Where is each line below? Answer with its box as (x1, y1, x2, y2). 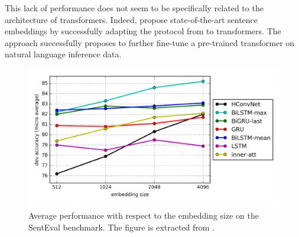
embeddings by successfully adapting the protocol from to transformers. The (5, 25, 281, 37)
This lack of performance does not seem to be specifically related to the (5, 2, 264, 14)
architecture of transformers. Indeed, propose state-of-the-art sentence (5, 13, 258, 25)
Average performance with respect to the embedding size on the (28, 209, 259, 221)
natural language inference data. (5, 48, 122, 60)
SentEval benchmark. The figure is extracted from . (28, 220, 215, 233)
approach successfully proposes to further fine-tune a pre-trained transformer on (5, 36, 295, 48)
